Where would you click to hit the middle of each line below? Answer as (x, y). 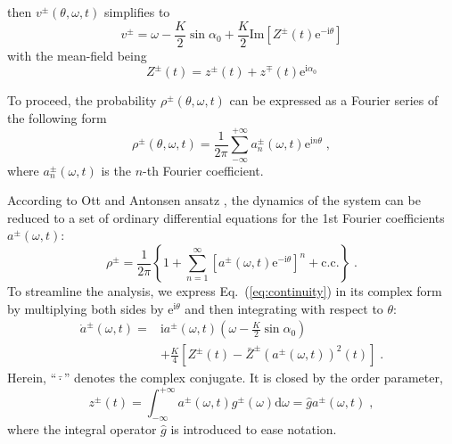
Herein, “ (32, 378)
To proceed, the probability (82, 100)
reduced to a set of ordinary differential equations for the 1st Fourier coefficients (226, 217)
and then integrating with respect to (284, 308)
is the (116, 170)
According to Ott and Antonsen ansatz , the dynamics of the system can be (214, 200)
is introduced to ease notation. (254, 429)
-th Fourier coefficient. (203, 170)
